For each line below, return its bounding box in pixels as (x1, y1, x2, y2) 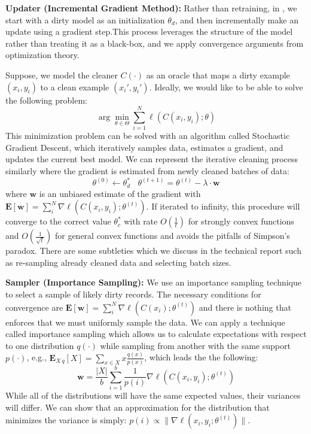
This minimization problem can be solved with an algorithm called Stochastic (5, 129, 290, 142)
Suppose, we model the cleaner (5, 68, 118, 81)
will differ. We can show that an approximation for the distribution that (5, 400, 270, 413)
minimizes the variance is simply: (5, 414, 127, 426)
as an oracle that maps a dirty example (146, 68, 290, 81)
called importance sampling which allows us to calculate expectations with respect (5, 327, 307, 340)
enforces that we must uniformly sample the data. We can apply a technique (5, 315, 285, 328)
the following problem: (5, 93, 87, 106)
